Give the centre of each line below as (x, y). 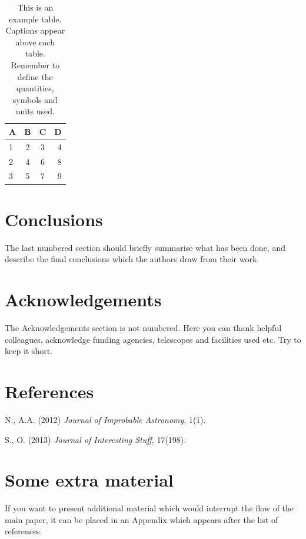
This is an (35, 7)
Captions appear (35, 30)
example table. (35, 19)
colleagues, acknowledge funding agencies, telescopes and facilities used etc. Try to (153, 339)
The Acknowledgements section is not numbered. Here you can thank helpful (143, 328)
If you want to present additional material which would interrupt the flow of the (149, 508)
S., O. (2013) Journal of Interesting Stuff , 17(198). (96, 439)
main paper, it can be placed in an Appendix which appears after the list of (142, 519)
